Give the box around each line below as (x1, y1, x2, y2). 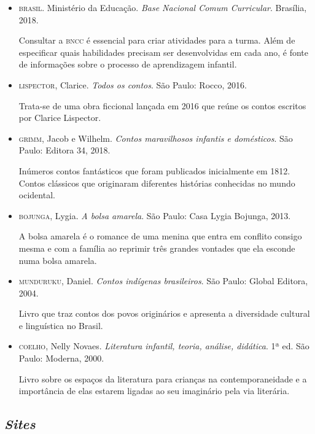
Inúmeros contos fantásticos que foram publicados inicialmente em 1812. (18, 164, 290, 177)
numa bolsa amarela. (18, 254, 97, 266)
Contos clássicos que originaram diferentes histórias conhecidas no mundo (18, 176, 295, 189)
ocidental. (18, 188, 55, 201)
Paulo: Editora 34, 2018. (18, 144, 111, 157)
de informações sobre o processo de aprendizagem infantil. (18, 58, 237, 71)
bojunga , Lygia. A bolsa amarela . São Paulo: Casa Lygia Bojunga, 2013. (18, 209, 291, 222)
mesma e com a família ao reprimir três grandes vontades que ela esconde (18, 241, 295, 254)
